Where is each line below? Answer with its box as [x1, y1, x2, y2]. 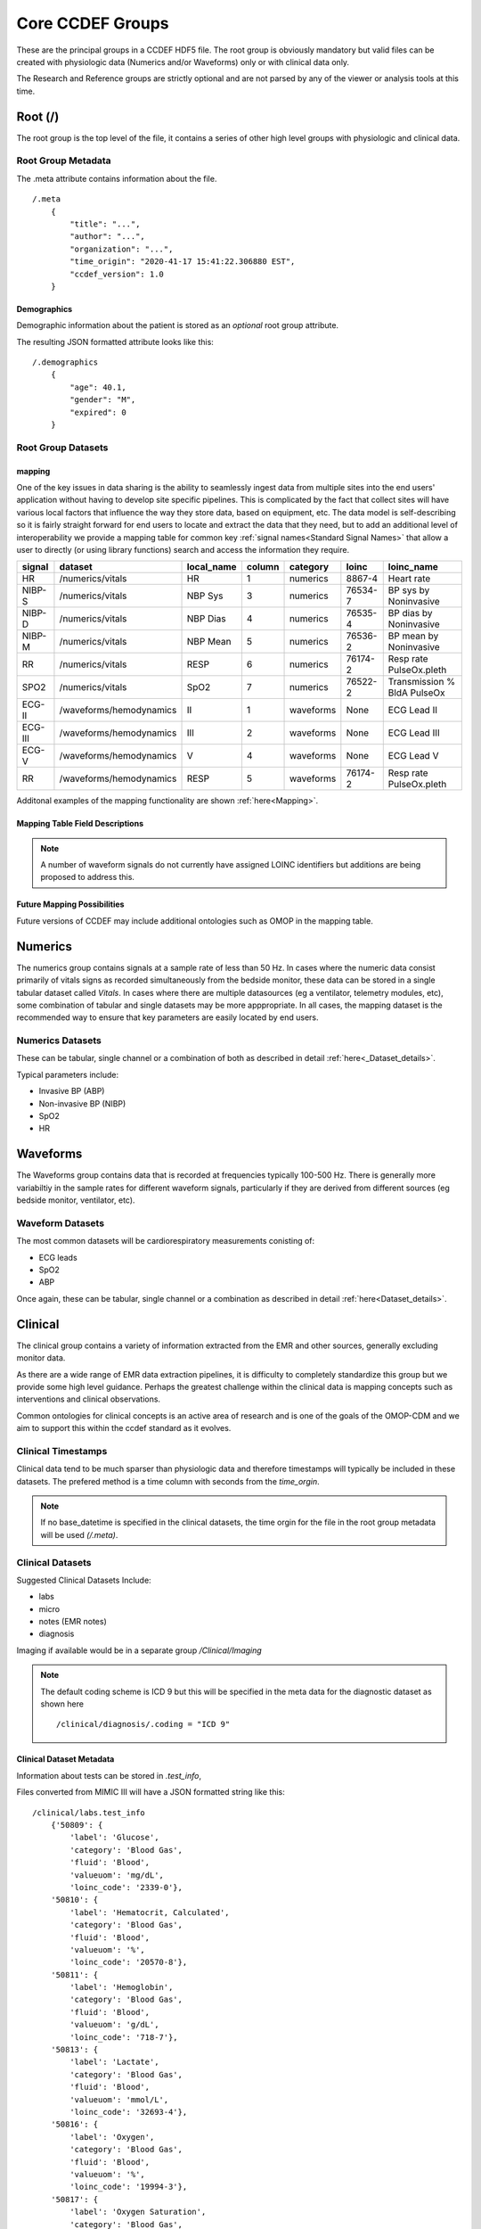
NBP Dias [186, 613, 226, 625]
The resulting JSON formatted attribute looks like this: [16, 336, 214, 347]
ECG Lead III [387, 727, 440, 739]
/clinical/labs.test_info [32, 1807, 146, 1818]
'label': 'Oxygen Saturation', [69, 2207, 207, 2217]
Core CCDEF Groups [16, 13, 169, 33]
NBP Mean [186, 636, 232, 648]
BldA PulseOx [387, 687, 445, 699]
